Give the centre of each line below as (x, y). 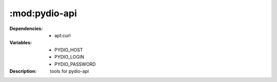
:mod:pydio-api (43, 13)
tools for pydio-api (70, 71)
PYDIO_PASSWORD (75, 64)
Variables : (21, 43)
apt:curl (63, 35)
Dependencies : (26, 29)
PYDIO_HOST (69, 50)
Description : (23, 71)
